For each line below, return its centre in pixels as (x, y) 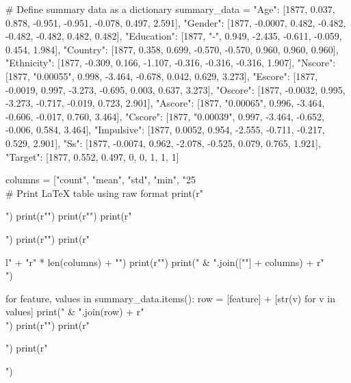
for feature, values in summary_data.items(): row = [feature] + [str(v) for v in (171, 298)
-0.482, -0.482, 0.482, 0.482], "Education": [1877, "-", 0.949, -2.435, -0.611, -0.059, (174, 36)
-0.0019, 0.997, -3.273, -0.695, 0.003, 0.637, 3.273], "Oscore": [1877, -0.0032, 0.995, (175, 89)
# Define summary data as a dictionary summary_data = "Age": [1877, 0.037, (170, 9)
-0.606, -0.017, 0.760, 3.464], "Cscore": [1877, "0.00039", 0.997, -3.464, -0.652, (165, 116)
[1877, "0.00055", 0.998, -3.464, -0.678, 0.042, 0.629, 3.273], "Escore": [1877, (162, 76)
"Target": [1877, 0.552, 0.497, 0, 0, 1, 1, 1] (92, 156)
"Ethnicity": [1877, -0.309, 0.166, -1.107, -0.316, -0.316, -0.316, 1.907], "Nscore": (171, 63)
